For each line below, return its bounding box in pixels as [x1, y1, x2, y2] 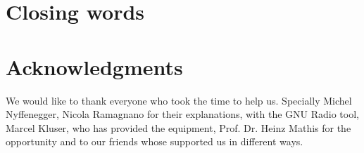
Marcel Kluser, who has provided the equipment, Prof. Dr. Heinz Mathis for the [6, 120, 351, 135]
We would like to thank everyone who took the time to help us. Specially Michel [6, 93, 352, 107]
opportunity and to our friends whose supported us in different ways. [6, 134, 303, 149]
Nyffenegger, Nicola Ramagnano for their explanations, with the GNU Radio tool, [6, 107, 359, 121]
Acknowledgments [6, 52, 183, 81]
